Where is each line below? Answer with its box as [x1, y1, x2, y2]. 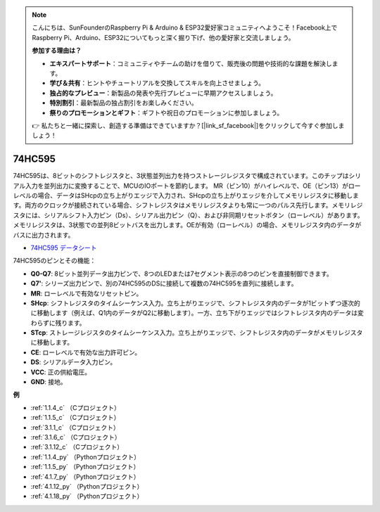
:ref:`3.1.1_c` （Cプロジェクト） [30, 423, 120, 432]
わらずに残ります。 [30, 319, 86, 327]
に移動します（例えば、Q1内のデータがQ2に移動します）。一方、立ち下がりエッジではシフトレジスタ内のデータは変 [30, 309, 364, 317]
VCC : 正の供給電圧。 [30, 368, 91, 376]
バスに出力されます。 [13, 231, 75, 239]
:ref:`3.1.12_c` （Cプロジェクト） [30, 443, 123, 452]
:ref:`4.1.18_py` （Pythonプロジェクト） [30, 492, 144, 501]
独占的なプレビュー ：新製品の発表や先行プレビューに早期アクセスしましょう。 [49, 89, 277, 97]
